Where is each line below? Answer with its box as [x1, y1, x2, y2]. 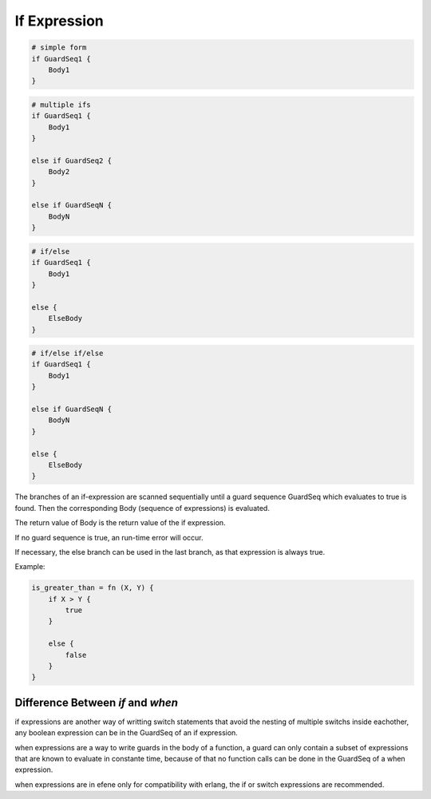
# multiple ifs [31, 100, 91, 109]
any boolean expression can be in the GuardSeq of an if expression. [14, 728, 239, 738]
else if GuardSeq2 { [31, 156, 112, 165]
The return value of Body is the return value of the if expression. [14, 518, 227, 528]
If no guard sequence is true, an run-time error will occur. [14, 532, 204, 542]
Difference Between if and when [14, 695, 179, 710]
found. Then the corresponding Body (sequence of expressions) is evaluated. [14, 503, 271, 512]
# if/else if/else [31, 349, 104, 358]
